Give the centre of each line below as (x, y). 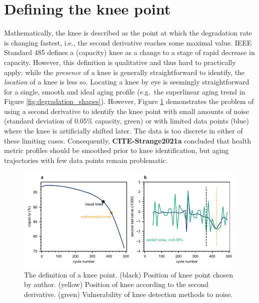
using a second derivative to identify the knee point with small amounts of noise (127, 111)
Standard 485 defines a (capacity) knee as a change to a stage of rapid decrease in (129, 52)
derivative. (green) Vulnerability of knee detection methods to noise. (128, 294)
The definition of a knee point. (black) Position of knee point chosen (129, 274)
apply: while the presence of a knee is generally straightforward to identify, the (124, 72)
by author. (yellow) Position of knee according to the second (116, 284)
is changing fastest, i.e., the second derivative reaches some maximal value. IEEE (128, 42)
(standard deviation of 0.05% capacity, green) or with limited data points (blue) (126, 121)
